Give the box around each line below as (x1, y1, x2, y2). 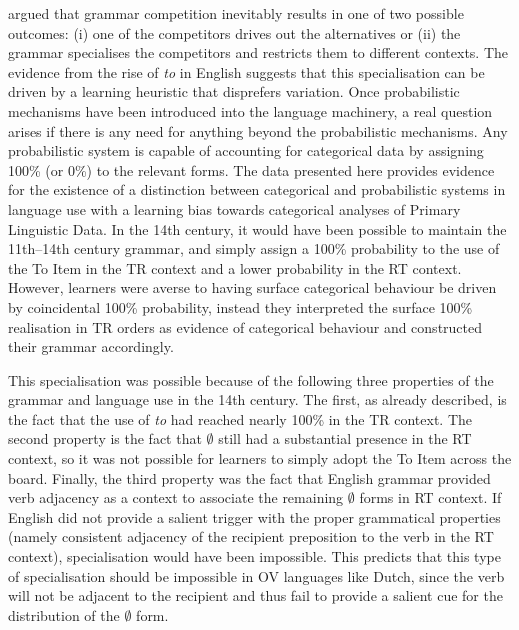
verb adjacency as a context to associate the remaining (8, 487, 344, 508)
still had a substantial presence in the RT (218, 428, 472, 449)
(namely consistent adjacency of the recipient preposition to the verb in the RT (8, 526, 494, 547)
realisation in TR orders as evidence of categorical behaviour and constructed (8, 316, 483, 337)
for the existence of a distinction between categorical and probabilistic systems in (8, 179, 506, 200)
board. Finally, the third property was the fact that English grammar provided (8, 467, 491, 488)
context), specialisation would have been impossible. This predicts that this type (8, 546, 501, 567)
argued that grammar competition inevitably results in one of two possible (8, 3, 464, 23)
